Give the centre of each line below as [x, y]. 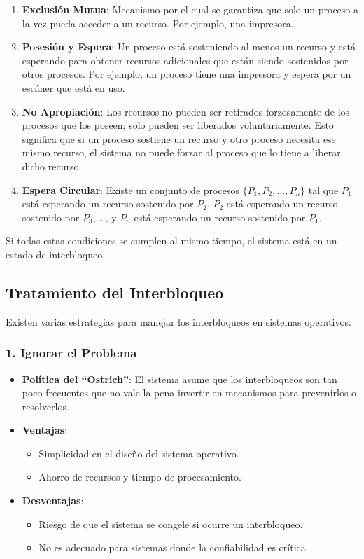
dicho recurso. [52, 166]
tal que [323, 189]
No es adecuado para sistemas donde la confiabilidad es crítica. [174, 547]
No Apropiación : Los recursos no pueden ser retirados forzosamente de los [186, 111]
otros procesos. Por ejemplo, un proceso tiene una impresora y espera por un [187, 74]
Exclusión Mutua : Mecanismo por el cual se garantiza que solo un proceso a [190, 9]
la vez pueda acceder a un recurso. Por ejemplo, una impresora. [158, 23]
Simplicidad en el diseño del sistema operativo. [139, 453]
